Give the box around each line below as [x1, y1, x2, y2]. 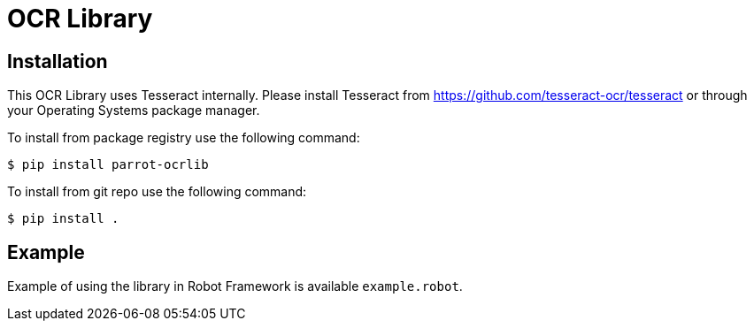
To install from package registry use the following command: [7, 130, 360, 146]
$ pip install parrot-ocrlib [7, 157, 209, 172]
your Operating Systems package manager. [7, 103, 260, 118]
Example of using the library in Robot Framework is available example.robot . [7, 278, 463, 294]
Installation [7, 50, 108, 72]
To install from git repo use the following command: [7, 184, 307, 200]
